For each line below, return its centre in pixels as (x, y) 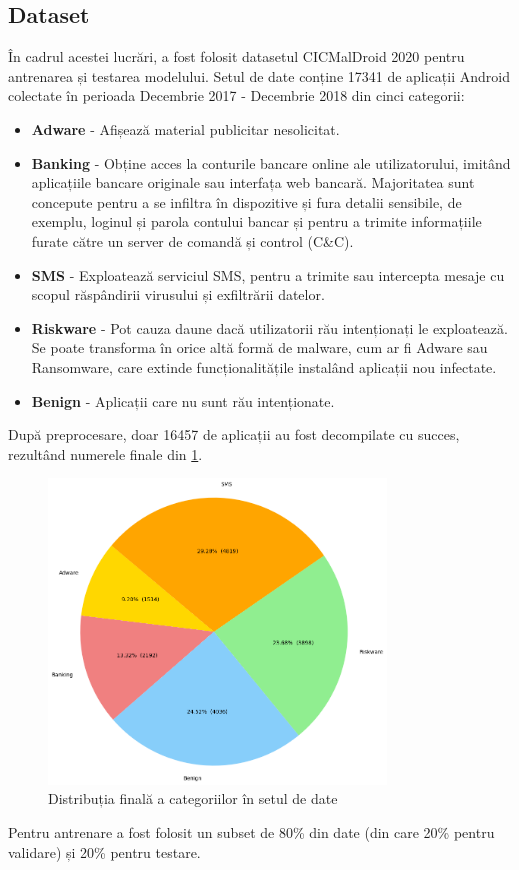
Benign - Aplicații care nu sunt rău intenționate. (183, 400)
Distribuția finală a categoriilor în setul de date (193, 798)
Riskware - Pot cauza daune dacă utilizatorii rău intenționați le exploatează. (269, 327)
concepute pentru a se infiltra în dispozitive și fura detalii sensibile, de (246, 201)
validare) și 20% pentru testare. (104, 851)
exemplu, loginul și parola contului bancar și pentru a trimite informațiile (256, 221)
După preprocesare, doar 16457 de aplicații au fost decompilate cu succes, (234, 434)
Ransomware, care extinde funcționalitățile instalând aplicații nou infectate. (264, 366)
